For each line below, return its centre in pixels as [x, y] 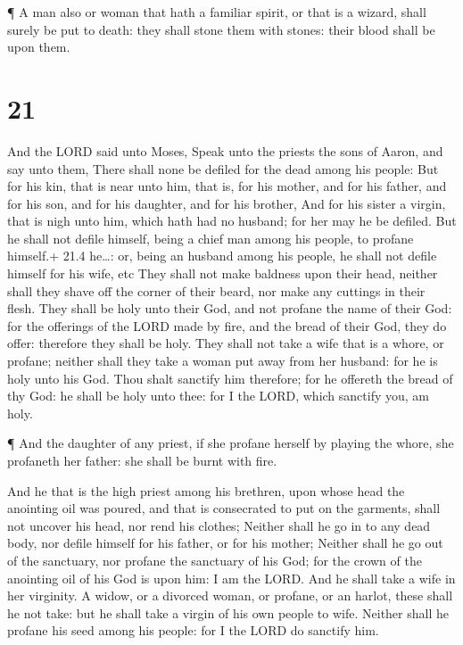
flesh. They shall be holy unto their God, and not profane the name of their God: [230, 308]
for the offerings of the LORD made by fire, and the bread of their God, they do [227, 325]
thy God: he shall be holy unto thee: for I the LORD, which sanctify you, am [219, 396]
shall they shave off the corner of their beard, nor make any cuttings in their [216, 290]
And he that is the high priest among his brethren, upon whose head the [206, 490]
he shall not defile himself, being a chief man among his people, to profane [211, 238]
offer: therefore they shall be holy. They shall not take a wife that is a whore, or [226, 343]
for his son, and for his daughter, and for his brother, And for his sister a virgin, [227, 203]
